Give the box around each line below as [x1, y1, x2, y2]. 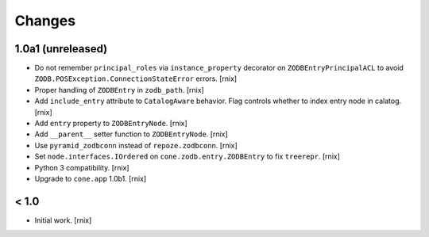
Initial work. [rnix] [34, 215, 92, 225]
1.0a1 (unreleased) [14, 42, 108, 55]
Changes [14, 12, 75, 29]
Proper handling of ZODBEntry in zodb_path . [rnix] [34, 85, 204, 94]
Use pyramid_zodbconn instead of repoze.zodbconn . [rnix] [34, 140, 238, 150]
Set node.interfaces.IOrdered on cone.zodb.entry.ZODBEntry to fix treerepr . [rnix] [34, 151, 341, 162]
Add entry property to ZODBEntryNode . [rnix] [34, 119, 188, 128]
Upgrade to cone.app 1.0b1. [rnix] [34, 174, 147, 183]
